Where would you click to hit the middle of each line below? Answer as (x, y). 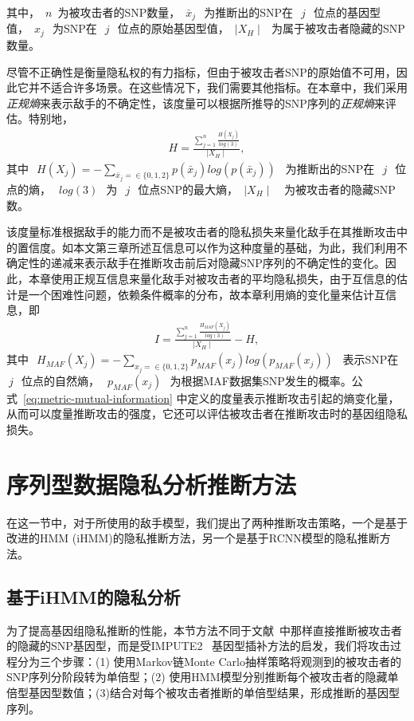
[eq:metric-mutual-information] (98, 398)
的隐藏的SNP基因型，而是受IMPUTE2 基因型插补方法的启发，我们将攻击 (199, 646)
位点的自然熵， (60, 380)
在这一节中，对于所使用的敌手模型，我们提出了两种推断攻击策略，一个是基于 (207, 522)
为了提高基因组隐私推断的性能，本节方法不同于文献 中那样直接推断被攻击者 (204, 630)
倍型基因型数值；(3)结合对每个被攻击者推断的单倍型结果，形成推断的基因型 (203, 693)
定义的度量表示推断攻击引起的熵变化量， (293, 398)
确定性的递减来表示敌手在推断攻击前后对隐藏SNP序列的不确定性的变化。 (196, 263)
